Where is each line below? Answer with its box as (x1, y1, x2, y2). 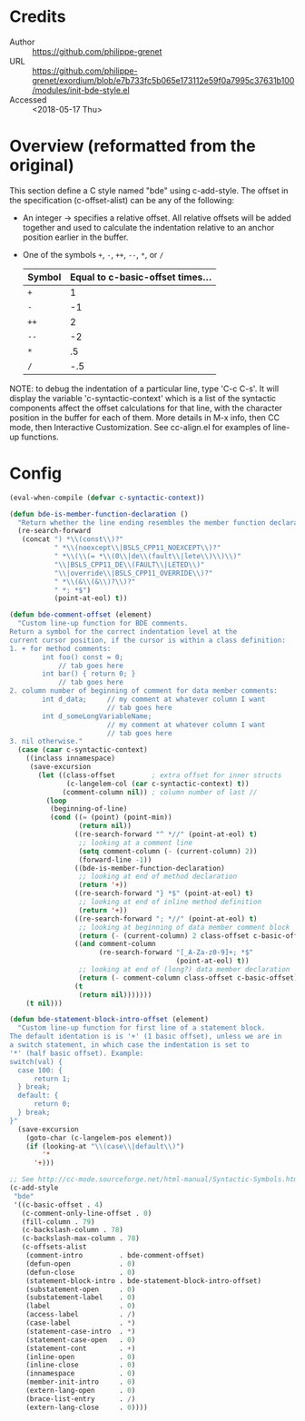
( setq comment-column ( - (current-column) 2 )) (78, 846, 258, 855)
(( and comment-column (74, 940, 156, 949)
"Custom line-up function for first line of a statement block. (17, 1023, 266, 1032)
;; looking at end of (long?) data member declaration (78, 965, 290, 974)
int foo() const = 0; (42, 652, 124, 662)
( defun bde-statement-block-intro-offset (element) (9, 1015, 209, 1024)
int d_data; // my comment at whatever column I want (42, 695, 266, 705)
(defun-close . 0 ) (25, 1268, 136, 1277)
